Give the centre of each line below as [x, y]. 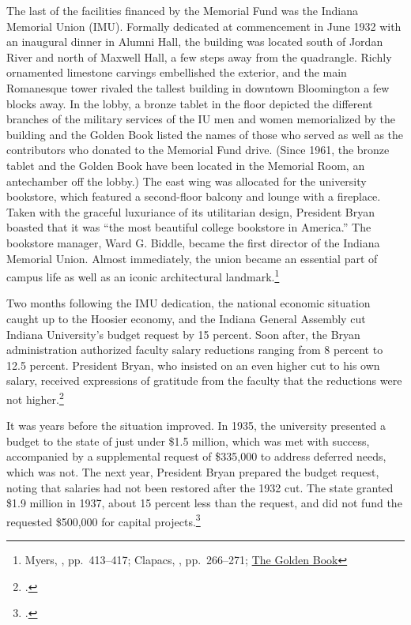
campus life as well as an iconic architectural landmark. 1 [143, 275]
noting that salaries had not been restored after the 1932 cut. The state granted [200, 487]
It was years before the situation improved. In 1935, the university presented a [196, 425]
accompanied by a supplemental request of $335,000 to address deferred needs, [196, 456]
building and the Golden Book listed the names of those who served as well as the [205, 134]
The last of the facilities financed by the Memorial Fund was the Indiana [182, 10]
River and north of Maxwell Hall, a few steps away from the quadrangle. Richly [199, 56]
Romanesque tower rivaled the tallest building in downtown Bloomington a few [198, 87]
